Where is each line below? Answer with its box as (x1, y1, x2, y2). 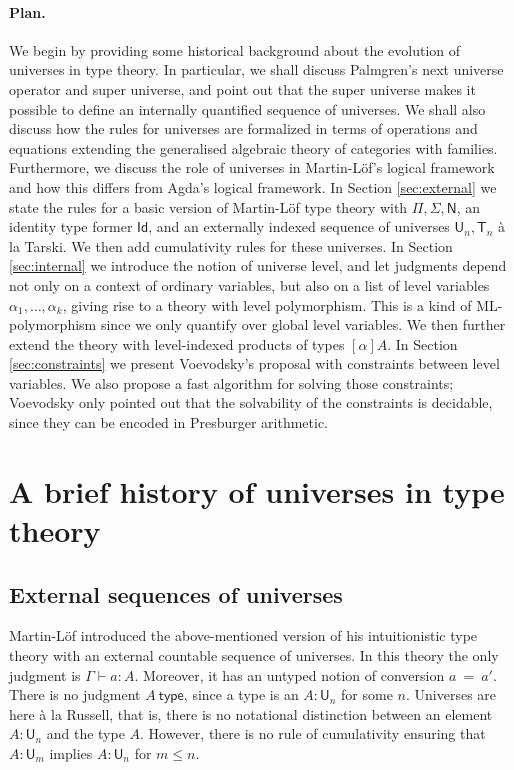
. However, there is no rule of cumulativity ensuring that (140, 723, 486, 744)
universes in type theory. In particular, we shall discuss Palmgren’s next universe (9, 59, 504, 80)
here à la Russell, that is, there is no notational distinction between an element (9, 703, 493, 724)
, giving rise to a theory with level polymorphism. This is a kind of (62, 294, 472, 315)
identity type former (9, 216, 133, 237)
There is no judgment (9, 684, 141, 705)
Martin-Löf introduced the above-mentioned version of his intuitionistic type (9, 625, 478, 646)
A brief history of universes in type (9, 470, 505, 511)
